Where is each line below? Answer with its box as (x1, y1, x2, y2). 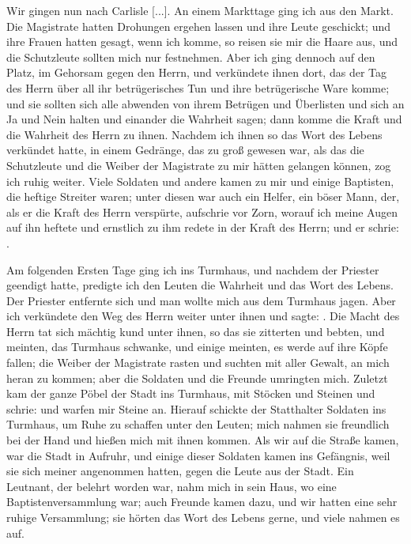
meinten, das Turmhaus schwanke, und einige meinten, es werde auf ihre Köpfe (6, 338, 388, 355)
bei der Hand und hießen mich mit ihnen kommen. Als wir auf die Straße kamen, (6, 432, 399, 448)
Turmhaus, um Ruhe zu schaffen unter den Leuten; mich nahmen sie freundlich (6, 416, 390, 433)
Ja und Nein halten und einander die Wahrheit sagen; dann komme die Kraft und (6, 111, 402, 127)
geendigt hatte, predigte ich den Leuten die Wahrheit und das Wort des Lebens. (6, 277, 394, 293)
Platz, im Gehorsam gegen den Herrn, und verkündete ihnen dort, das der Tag (6, 64, 386, 81)
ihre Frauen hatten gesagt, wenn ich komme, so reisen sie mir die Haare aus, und (6, 33, 398, 50)
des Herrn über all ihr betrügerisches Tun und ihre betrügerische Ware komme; (6, 79, 390, 96)
